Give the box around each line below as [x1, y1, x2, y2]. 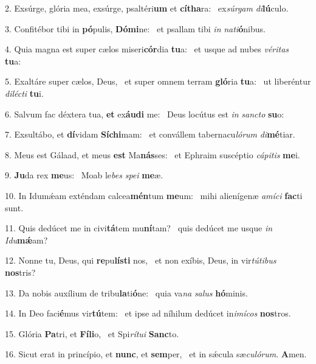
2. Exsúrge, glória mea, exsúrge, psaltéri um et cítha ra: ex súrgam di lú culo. [5, 2, 289, 14]
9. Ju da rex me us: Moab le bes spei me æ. [5, 169, 163, 181]
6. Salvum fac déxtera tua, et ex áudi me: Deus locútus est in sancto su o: [5, 107, 284, 120]
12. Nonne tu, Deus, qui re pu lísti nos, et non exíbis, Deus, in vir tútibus [5, 254, 276, 267]
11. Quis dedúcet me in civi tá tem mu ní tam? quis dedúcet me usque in [5, 222, 273, 234]
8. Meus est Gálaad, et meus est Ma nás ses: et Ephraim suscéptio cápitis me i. [5, 148, 300, 161]
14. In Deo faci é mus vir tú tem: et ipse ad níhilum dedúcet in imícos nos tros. [5, 307, 291, 320]
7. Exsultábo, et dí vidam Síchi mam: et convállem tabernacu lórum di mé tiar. [5, 128, 295, 141]
